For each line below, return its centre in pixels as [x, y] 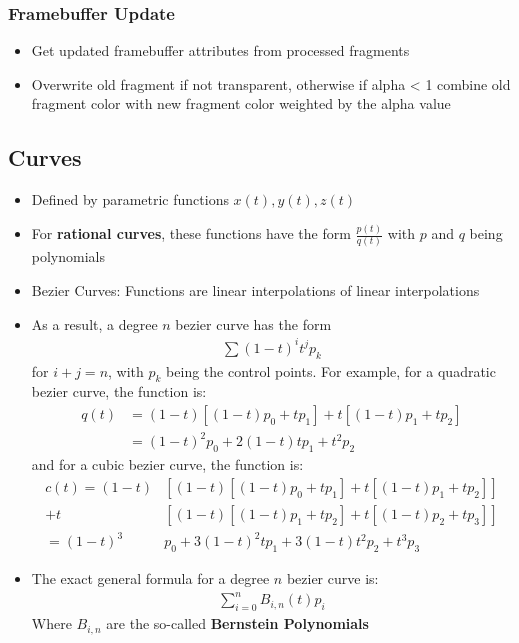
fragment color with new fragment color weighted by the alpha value [241, 103]
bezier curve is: [332, 578]
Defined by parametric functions [130, 199]
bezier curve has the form [253, 323]
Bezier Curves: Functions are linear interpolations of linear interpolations [255, 290]
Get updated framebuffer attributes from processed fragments [220, 50]
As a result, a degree [94, 323]
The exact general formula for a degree [150, 578]
